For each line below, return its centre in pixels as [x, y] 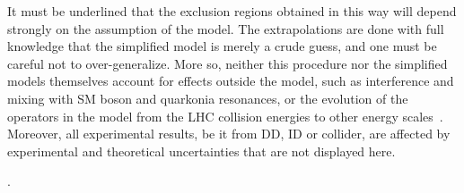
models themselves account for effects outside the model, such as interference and [231, 81]
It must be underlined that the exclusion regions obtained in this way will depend [232, 11]
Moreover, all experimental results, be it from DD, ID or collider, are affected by [229, 134]
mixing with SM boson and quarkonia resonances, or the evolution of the [208, 98]
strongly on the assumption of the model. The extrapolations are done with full [226, 28]
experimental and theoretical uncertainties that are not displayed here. [201, 151]
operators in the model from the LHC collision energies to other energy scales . [225, 116]
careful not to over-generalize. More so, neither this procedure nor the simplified [228, 63]
